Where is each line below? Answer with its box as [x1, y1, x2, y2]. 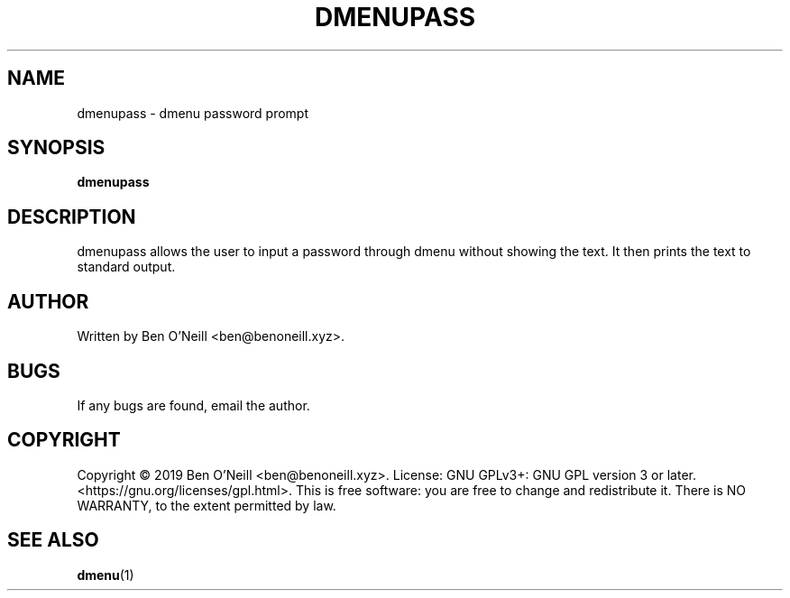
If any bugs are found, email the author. [77, 397, 310, 413]
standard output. [77, 259, 176, 275]
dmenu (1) [77, 566, 134, 583]
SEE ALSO [7, 529, 99, 552]
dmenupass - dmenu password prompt [77, 105, 309, 121]
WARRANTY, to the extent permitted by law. [77, 497, 336, 513]
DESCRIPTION [7, 205, 136, 228]
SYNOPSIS [7, 136, 106, 160]
